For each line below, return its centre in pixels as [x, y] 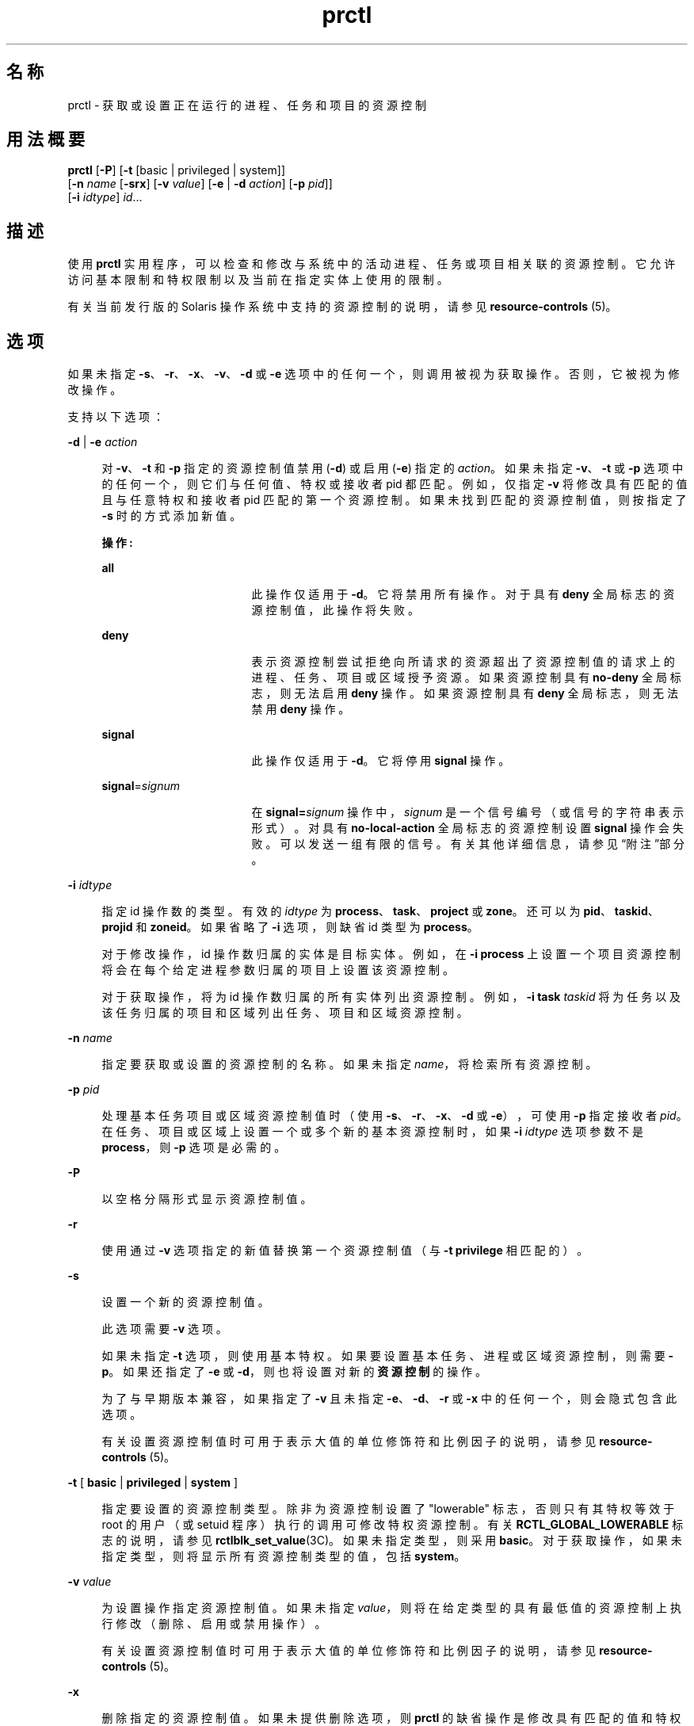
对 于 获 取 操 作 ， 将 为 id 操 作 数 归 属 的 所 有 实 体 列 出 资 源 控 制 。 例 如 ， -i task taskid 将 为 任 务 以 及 [391, 997]
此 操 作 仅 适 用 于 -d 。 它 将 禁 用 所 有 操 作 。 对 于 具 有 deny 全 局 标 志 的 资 [463, 594]
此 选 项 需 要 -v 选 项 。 [164, 1329]
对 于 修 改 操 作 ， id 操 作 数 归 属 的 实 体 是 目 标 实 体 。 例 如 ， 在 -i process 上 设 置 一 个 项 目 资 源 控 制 [391, 954]
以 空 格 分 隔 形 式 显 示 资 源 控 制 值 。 [207, 1199]
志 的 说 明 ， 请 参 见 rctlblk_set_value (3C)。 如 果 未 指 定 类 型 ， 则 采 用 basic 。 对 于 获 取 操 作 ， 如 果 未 [392, 1541]
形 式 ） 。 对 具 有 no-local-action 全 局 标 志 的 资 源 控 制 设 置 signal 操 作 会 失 [467, 828]
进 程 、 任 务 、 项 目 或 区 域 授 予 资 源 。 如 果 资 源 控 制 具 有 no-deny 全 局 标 [466, 678]
